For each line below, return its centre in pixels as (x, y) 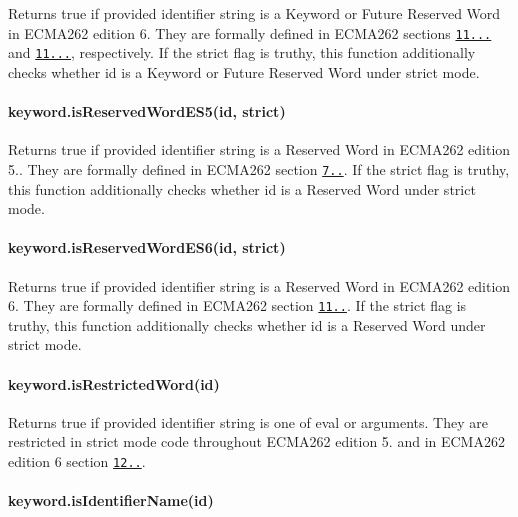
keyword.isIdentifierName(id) (111, 500)
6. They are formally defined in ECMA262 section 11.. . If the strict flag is (237, 305)
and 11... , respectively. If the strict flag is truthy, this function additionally (242, 52)
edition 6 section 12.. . (77, 460)
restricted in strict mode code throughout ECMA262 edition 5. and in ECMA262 (256, 441)
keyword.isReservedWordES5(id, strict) (147, 111)
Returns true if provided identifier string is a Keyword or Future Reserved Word (254, 13)
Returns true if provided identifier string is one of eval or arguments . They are (248, 421)
